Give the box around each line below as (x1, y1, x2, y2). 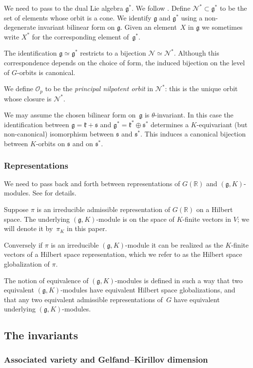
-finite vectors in (182, 213, 231, 224)
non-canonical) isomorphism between (4, 129, 114, 139)
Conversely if (4, 239, 43, 250)
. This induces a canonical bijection (140, 129, 246, 139)
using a (181, 12, 203, 22)
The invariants (4, 328, 78, 343)
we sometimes (201, 22, 243, 32)
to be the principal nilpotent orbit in (45, 83, 153, 94)
